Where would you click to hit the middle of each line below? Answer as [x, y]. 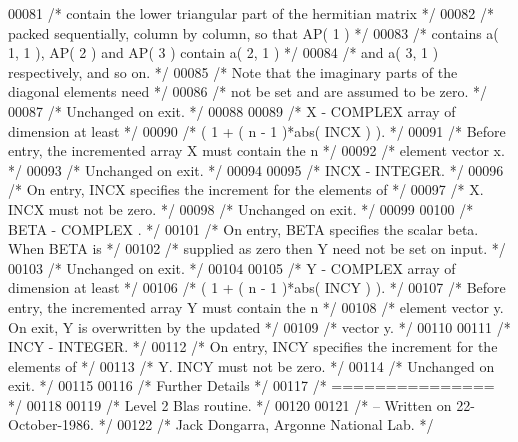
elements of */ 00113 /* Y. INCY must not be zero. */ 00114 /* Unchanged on [251, 365]
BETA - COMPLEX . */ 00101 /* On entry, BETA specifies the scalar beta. [243, 228]
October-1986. [51, 424]
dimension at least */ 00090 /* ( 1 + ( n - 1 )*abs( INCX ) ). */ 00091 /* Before [257, 130]
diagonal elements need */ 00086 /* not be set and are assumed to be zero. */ [248, 91]
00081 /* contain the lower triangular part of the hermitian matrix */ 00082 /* [251, 13]
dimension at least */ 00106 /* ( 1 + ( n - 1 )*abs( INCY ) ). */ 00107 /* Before [257, 287]
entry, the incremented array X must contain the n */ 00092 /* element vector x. [256, 150]
